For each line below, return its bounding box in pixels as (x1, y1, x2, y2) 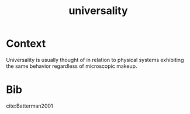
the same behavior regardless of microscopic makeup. (6, 63, 137, 70)
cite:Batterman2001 (6, 102, 54, 109)
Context (6, 37, 46, 50)
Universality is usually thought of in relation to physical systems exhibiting (6, 56, 184, 63)
